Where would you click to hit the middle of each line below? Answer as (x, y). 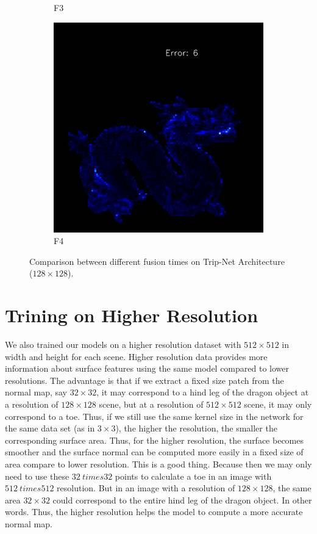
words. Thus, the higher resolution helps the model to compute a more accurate (154, 512)
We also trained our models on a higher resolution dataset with (123, 345)
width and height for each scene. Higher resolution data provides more (136, 356)
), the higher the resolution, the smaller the (196, 428)
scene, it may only (278, 404)
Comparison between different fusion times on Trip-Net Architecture (157, 261)
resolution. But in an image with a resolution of (146, 488)
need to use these (37, 476)
